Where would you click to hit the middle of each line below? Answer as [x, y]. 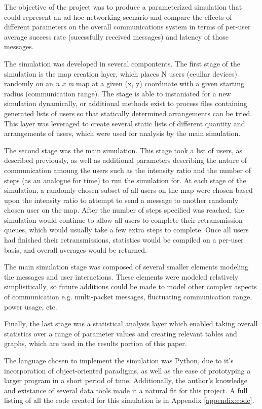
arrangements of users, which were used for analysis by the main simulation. [122, 133]
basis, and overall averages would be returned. [76, 249]
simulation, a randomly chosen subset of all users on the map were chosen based [128, 190]
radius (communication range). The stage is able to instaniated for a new [118, 93]
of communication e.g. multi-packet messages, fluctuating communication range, [128, 297]
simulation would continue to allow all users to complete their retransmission [123, 219]
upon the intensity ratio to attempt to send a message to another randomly [121, 200]
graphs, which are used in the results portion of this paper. [96, 343]
